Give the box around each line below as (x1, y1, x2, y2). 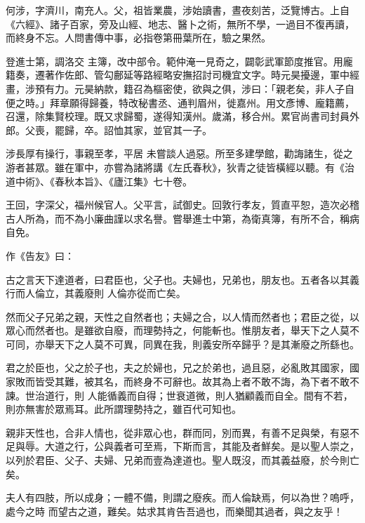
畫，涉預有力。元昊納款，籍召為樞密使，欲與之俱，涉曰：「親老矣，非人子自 (6, 81, 354, 95)
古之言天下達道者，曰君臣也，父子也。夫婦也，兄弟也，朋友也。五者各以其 (6, 272, 350, 286)
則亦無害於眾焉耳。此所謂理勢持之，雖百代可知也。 (6, 402, 241, 416)
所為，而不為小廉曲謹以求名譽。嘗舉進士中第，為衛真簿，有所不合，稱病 (25, 211, 359, 225)
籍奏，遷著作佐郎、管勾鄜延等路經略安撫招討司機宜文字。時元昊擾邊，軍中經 (6, 67, 359, 82)
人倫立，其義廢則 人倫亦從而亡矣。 (25, 286, 186, 300)
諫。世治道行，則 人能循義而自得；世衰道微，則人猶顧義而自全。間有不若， (6, 388, 353, 402)
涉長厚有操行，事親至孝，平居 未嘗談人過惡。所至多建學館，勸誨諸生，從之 (6, 146, 353, 161)
